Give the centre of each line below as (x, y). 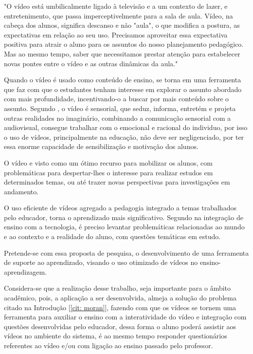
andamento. (21, 191)
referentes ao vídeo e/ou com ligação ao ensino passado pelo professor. (108, 345)
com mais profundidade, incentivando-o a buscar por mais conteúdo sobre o (117, 99)
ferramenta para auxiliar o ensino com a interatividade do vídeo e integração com (125, 317)
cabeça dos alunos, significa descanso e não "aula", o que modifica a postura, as (122, 25)
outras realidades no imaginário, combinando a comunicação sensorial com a (117, 118)
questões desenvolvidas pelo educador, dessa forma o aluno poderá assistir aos (120, 326)
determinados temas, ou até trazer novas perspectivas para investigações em (117, 182)
